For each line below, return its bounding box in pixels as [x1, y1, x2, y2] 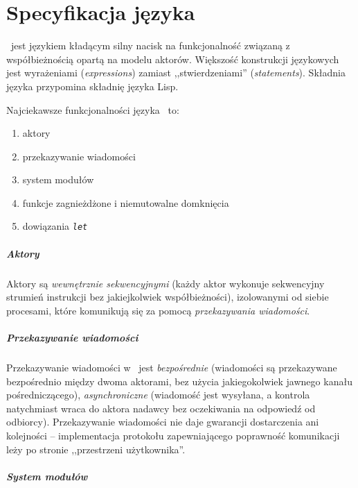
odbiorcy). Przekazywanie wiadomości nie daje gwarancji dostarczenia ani [6, 414, 319, 429]
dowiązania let [22, 219, 88, 233]
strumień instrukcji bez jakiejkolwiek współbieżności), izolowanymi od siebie [6, 289, 329, 304]
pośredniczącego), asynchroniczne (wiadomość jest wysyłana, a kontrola [6, 387, 310, 402]
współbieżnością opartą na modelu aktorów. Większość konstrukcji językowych [6, 51, 339, 66]
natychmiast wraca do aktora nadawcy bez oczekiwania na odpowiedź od [6, 401, 316, 415]
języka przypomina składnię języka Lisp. [6, 78, 179, 93]
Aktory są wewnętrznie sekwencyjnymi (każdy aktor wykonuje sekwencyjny [6, 276, 325, 290]
